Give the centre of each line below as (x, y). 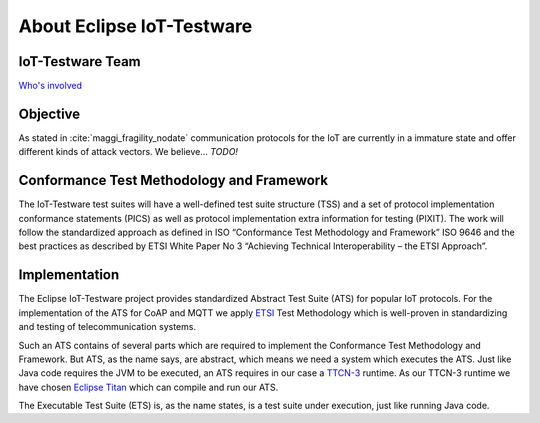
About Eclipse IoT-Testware (135, 26)
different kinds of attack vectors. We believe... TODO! (128, 152)
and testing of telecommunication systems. (107, 327)
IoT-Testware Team (79, 61)
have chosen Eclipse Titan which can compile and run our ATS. (148, 387)
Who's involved (50, 86)
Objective (49, 113)
